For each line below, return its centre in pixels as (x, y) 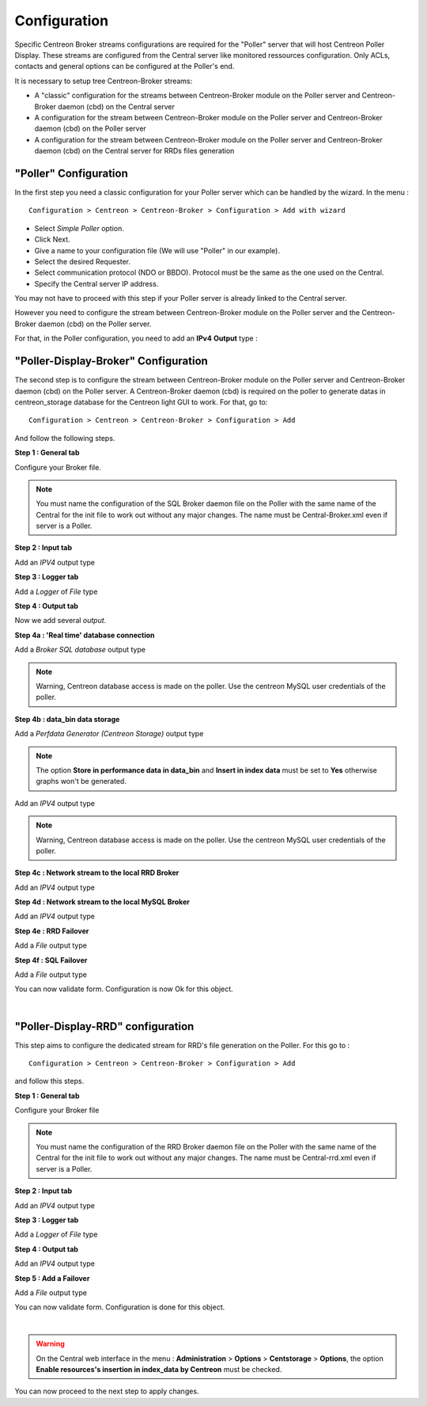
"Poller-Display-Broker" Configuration (111, 361)
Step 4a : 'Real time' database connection (85, 635)
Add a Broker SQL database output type (80, 650)
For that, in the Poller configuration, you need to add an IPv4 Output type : (136, 338)
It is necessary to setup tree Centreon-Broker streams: (104, 81)
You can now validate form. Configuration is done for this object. (120, 1307)
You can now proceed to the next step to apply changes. (107, 1391)
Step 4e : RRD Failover (52, 931)
